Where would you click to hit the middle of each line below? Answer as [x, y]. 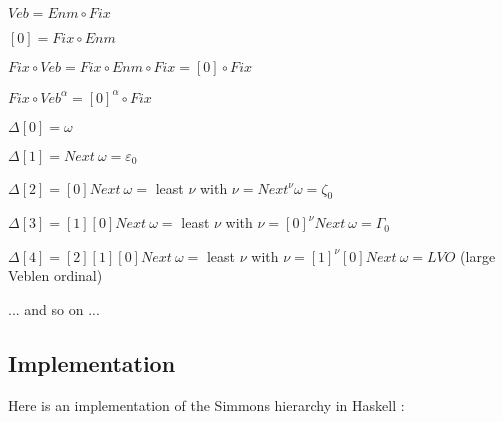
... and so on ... [54, 309]
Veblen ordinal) [55, 275]
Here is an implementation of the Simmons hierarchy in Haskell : [206, 404]
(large [478, 255]
